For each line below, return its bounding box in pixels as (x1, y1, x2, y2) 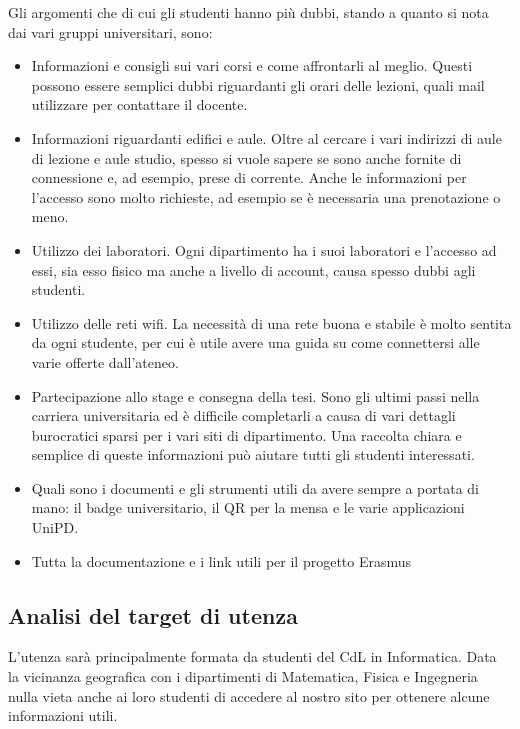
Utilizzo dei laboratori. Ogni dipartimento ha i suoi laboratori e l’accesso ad (31, 239, 497, 260)
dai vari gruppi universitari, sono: (8, 21, 213, 42)
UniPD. (31, 517, 79, 538)
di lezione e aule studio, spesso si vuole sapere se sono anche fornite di (31, 147, 462, 168)
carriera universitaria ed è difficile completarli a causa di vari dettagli (31, 405, 456, 426)
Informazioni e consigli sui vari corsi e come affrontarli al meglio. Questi (31, 55, 473, 76)
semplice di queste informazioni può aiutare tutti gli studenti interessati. (31, 444, 475, 465)
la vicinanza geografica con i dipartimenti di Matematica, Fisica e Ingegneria (8, 666, 478, 687)
